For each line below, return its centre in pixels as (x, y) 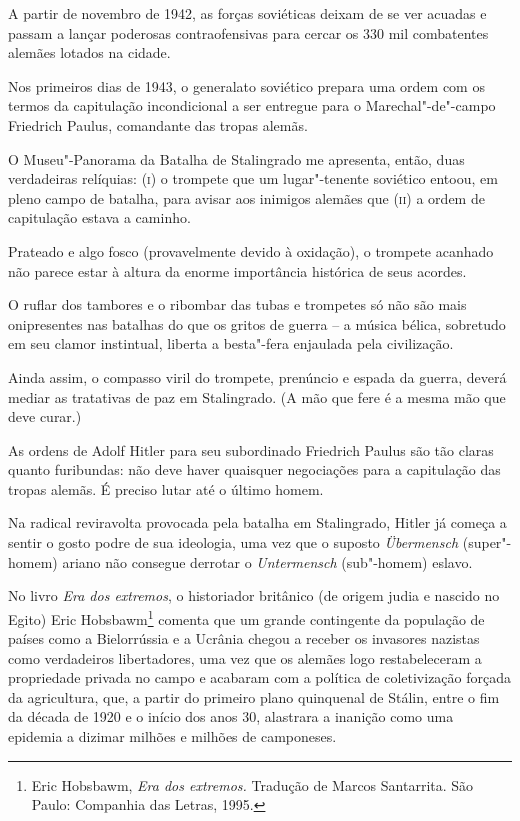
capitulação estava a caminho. (99, 217)
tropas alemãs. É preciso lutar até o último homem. (166, 488)
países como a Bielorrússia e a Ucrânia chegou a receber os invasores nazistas (244, 638)
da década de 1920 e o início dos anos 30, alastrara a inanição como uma (231, 716)
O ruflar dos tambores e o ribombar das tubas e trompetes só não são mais (237, 304)
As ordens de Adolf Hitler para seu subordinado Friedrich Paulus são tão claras (251, 449)
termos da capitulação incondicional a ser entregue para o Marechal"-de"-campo (252, 105)
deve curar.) (45, 416)
